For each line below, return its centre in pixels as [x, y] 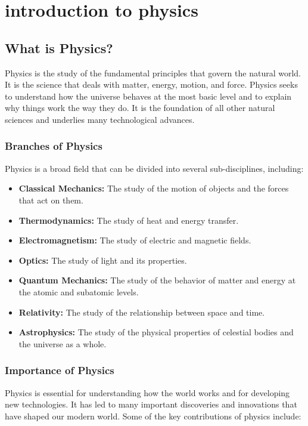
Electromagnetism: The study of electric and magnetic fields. [135, 240]
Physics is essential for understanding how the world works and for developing [147, 392]
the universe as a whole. [63, 343]
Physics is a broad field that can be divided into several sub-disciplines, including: [154, 168]
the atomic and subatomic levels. [79, 291]
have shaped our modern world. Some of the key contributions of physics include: [153, 416]
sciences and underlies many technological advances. [100, 119]
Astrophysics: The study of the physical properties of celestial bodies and [156, 332]
